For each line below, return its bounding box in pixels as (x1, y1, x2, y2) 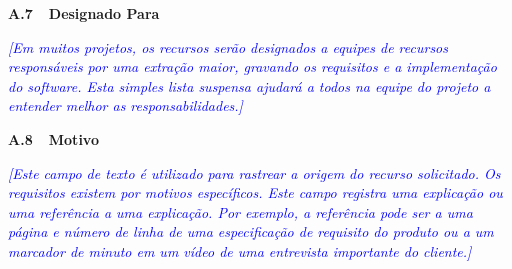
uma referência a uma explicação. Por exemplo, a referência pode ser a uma (8, 201, 473, 222)
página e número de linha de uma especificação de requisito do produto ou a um (8, 221, 494, 242)
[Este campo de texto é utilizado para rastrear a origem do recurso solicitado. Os (8, 162, 501, 183)
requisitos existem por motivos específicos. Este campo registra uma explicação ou (8, 182, 503, 203)
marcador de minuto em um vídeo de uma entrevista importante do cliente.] (8, 240, 472, 261)
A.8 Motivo (8, 128, 99, 149)
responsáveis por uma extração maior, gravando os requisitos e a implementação (8, 56, 497, 77)
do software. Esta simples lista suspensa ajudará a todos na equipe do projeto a (8, 75, 491, 96)
